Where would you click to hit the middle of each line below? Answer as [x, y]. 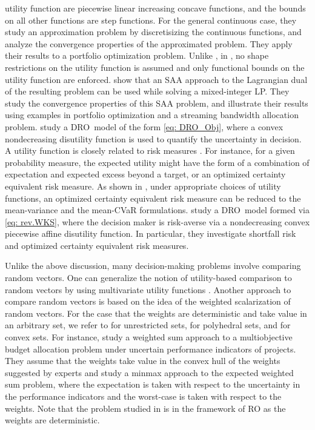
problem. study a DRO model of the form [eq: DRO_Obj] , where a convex [144, 126]
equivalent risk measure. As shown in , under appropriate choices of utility [143, 186]
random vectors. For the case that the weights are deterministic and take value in [156, 313]
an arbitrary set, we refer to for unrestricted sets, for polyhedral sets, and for [148, 325]
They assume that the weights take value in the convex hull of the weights [143, 361]
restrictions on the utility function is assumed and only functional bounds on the [155, 67]
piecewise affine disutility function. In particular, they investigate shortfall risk [151, 233]
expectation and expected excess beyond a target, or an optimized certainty [145, 174]
